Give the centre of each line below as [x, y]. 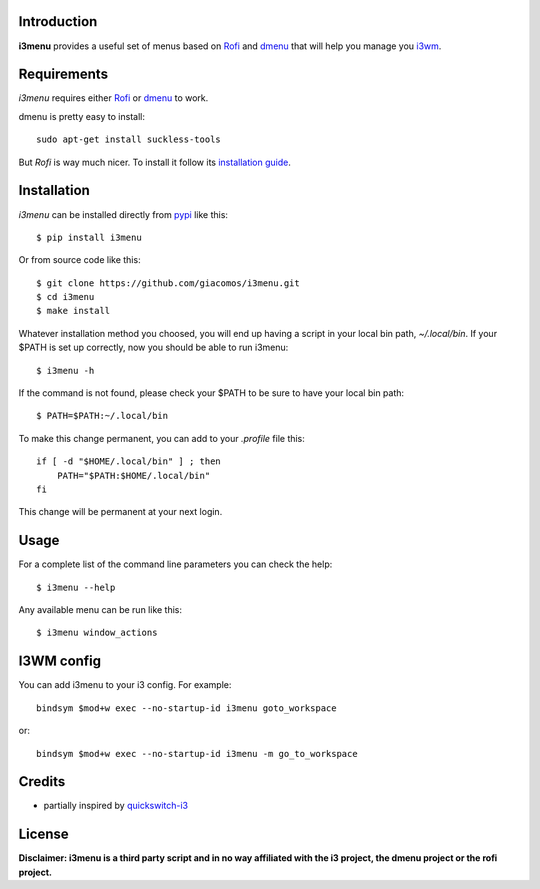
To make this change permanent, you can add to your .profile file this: [161, 438]
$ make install [73, 311]
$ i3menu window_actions [97, 633]
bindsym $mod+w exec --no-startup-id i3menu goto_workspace [186, 708]
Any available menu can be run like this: [100, 610]
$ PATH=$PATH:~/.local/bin [102, 416]
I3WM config [60, 661]
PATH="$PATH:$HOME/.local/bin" [133, 475]
